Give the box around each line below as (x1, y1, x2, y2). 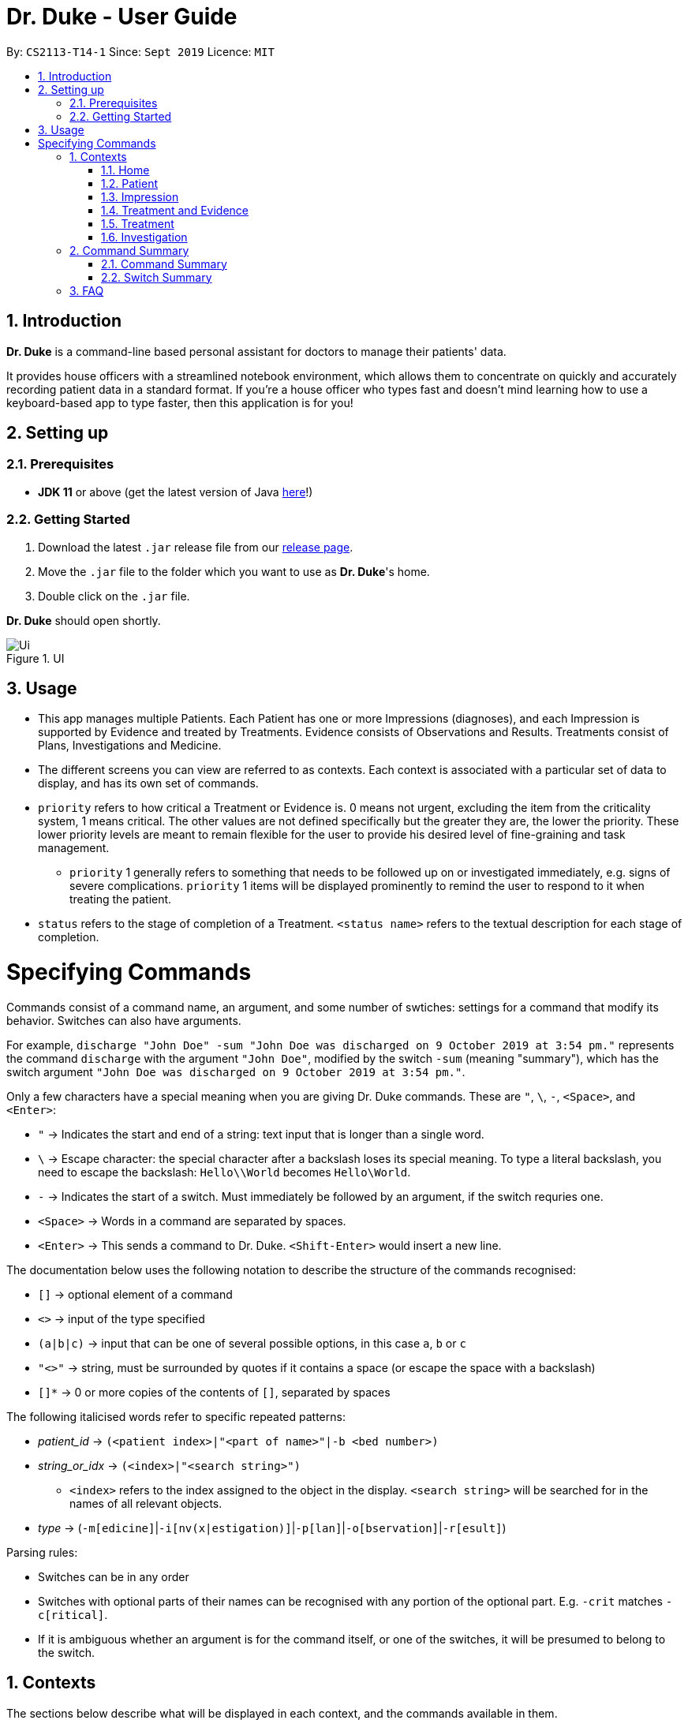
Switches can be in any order (38, 1569, 189, 1584)
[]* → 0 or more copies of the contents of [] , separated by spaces (38, 1385, 391, 1399)
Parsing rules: (6, 1545, 78, 1559)
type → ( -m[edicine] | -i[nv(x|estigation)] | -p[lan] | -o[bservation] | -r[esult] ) (38, 1520, 507, 1535)
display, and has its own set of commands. (38, 776, 259, 791)
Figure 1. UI (6, 651, 65, 665)
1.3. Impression (101, 189, 179, 204)
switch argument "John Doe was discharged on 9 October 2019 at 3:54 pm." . (6, 1064, 466, 1079)
